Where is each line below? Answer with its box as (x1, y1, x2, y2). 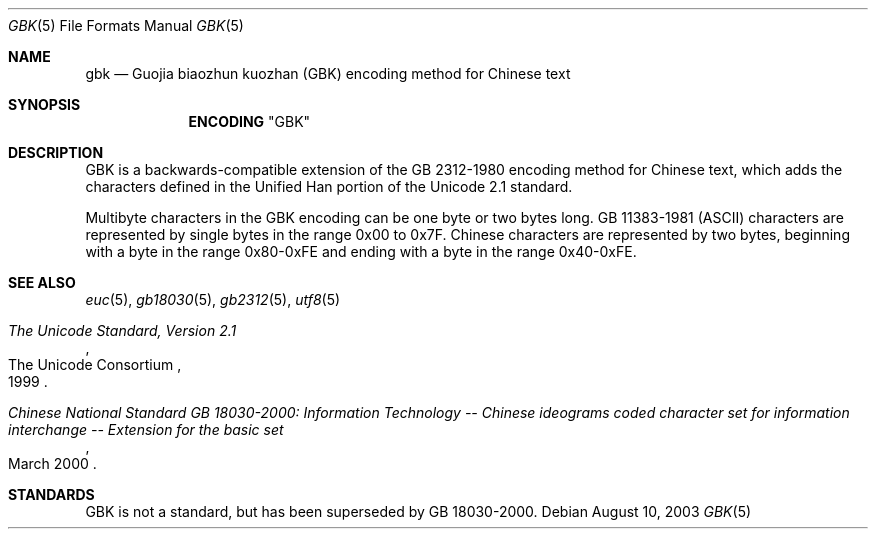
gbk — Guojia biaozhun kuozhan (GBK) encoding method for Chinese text (85, 65, 571, 82)
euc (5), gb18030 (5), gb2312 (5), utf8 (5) (85, 291, 341, 308)
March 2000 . (8, 455, 97, 472)
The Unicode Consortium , (8, 356, 182, 373)
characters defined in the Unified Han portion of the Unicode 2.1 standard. (85, 178, 573, 195)
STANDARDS (8, 486, 95, 503)
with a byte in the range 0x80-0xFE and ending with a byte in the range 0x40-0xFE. (85, 243, 637, 260)
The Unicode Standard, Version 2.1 (8, 322, 237, 339)
